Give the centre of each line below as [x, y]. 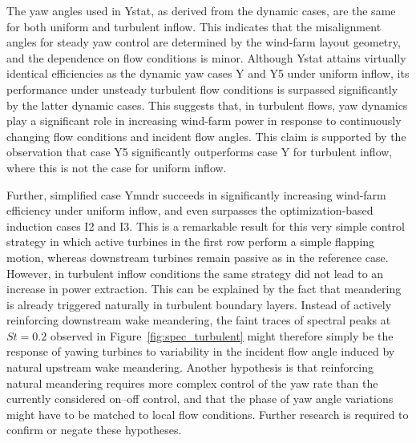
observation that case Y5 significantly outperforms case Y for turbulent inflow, [200, 152]
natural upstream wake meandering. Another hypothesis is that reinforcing [190, 367]
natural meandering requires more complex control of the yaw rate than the [192, 383]
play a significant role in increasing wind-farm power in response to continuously [204, 121]
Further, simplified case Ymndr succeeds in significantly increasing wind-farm [196, 194]
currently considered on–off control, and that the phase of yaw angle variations [200, 399]
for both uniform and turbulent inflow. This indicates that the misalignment [194, 26]
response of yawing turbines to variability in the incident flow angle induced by [201, 351]
